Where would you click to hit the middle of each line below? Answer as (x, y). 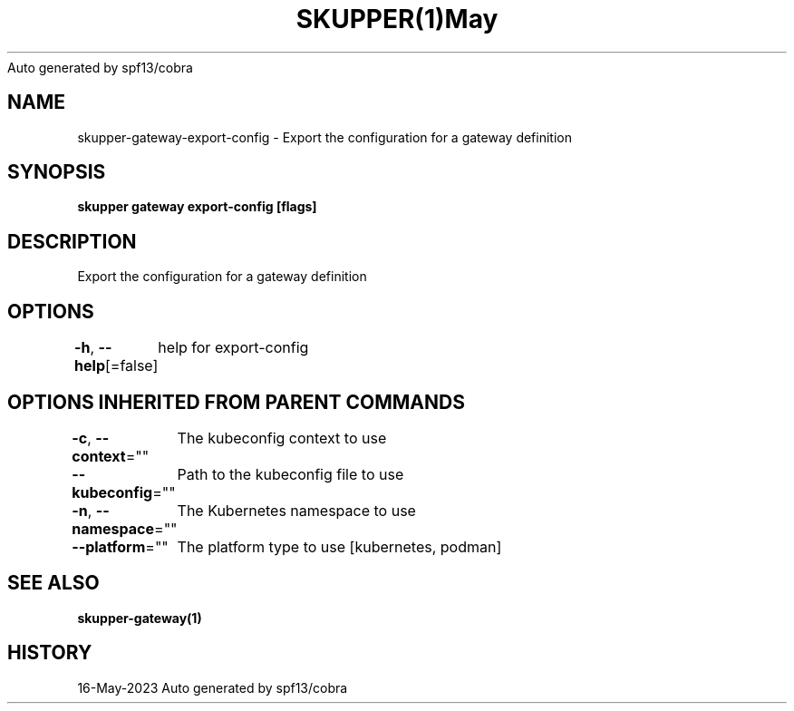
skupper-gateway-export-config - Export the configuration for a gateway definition (324, 137)
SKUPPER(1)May (397, 19)
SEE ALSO (53, 583)
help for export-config (233, 348)
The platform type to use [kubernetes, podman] (339, 546)
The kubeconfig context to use (282, 438)
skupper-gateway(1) (140, 618)
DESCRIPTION (72, 241)
